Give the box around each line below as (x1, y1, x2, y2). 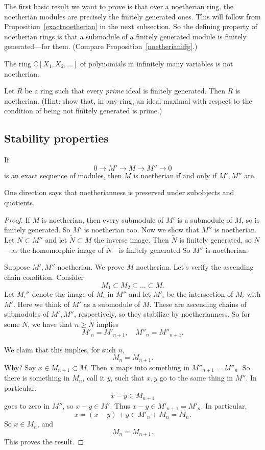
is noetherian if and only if (133, 170, 217, 180)
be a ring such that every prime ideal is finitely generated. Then (25, 85, 225, 96)
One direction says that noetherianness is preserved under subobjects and (4, 187, 234, 198)
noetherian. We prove (57, 262, 125, 272)
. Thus (110, 400, 130, 411)
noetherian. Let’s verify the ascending (136, 262, 254, 272)
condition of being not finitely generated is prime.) (4, 105, 162, 116)
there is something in (4, 372, 70, 383)
